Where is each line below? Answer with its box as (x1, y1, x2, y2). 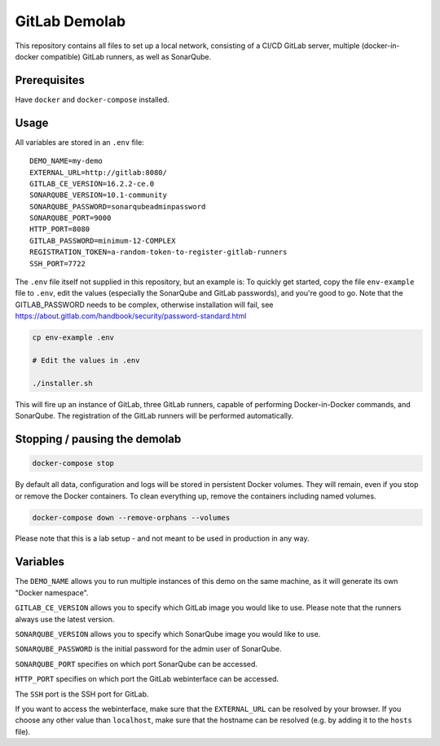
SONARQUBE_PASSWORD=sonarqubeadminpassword (29, 202, 206, 211)
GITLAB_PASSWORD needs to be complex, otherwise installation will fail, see (15, 300, 274, 309)
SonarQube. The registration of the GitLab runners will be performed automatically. (15, 411, 294, 421)
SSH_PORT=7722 (29, 259, 86, 268)
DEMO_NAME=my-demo (29, 156, 103, 166)
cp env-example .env (32, 333, 114, 342)
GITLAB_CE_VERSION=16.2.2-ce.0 (29, 179, 155, 188)
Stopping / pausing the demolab (15, 432, 182, 445)
